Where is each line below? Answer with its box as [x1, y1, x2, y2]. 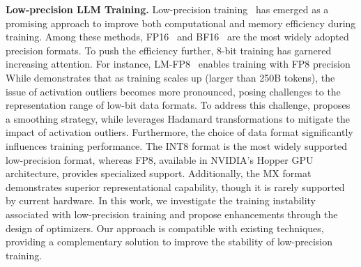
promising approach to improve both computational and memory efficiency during [6, 15, 356, 30]
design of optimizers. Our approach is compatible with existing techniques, [6, 220, 324, 235]
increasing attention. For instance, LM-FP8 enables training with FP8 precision [6, 56, 351, 71]
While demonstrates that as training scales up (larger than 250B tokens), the [6, 70, 335, 84]
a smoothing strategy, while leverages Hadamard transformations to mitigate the [6, 111, 351, 125]
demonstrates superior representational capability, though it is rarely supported [6, 179, 345, 194]
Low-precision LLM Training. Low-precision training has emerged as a [6, 2, 329, 16]
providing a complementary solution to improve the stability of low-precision [6, 234, 333, 249]
